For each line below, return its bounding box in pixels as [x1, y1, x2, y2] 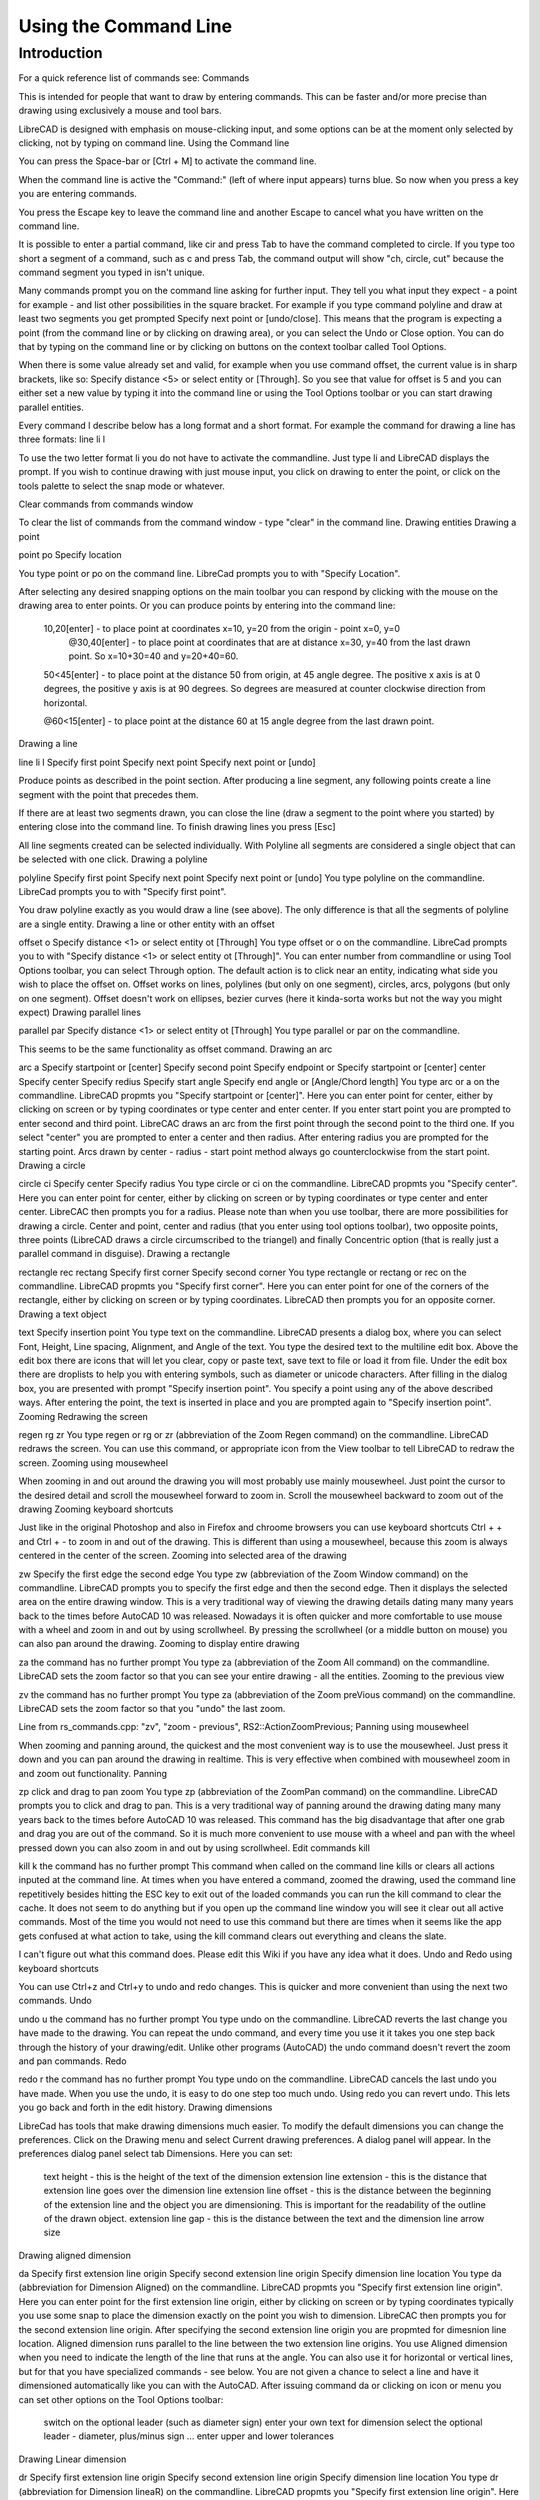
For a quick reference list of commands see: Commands [18, 72, 250, 84]
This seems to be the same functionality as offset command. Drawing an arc [18, 1043, 333, 1055]
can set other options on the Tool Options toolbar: [18, 2393, 224, 2405]
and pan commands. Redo [18, 2055, 127, 2067]
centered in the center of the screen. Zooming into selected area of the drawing [18, 1550, 347, 1562]
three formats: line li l [18, 433, 106, 445]
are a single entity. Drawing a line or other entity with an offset [18, 918, 275, 930]
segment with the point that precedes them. [18, 788, 199, 800]
